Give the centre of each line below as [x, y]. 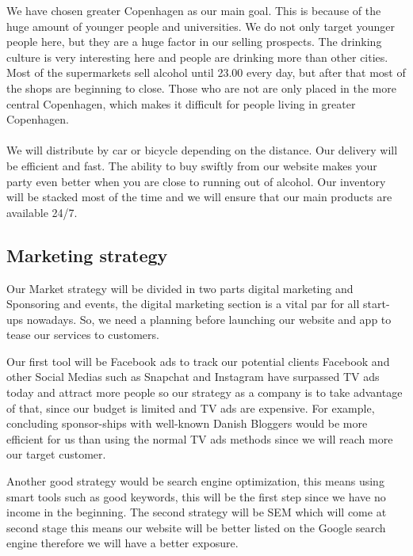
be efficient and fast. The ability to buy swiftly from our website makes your [192, 165]
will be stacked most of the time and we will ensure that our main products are [199, 197]
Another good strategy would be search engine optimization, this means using [195, 481]
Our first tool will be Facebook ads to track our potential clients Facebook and [198, 361]
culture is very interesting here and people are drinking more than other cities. [197, 57]
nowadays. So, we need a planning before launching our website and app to [209, 319]
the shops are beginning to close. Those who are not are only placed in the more [201, 88]
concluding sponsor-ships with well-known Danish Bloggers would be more [187, 423]
